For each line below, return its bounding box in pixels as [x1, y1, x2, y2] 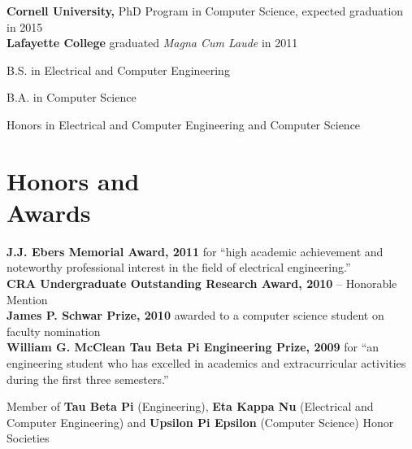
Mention [7, 290, 48, 307]
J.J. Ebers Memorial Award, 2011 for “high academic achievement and [7, 242, 384, 259]
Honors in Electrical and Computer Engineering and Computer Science [7, 116, 361, 133]
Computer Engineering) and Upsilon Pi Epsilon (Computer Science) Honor [7, 413, 394, 430]
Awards [7, 195, 91, 229]
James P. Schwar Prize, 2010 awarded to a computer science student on [7, 307, 384, 324]
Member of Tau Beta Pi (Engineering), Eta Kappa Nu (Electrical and [7, 398, 374, 415]
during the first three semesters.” [7, 370, 169, 387]
